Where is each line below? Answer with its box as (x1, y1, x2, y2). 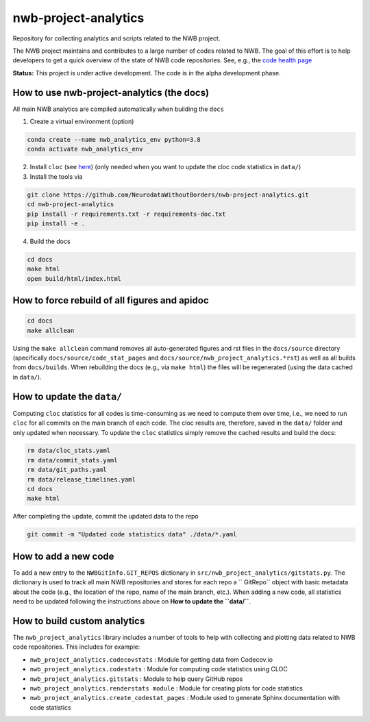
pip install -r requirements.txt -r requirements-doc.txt (27, 210, 226, 218)
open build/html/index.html (27, 275, 121, 282)
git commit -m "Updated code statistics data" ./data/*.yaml (27, 531, 237, 538)
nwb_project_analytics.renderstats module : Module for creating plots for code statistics (29, 684, 303, 692)
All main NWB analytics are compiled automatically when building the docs (12, 105, 224, 113)
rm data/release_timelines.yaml (27, 475, 136, 483)
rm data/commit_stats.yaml (27, 456, 118, 464)
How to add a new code (12, 550, 114, 562)
